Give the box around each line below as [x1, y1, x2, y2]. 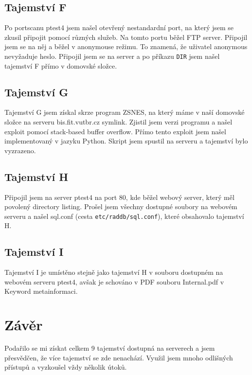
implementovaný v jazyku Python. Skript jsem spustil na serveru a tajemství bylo [4, 136, 248, 146]
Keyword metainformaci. [4, 286, 78, 296]
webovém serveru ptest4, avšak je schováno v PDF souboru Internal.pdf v [4, 276, 224, 286]
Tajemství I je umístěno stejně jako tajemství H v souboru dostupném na [4, 267, 223, 277]
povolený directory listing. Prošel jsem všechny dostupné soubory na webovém [4, 201, 237, 212]
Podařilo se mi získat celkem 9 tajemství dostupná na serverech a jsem [4, 343, 215, 353]
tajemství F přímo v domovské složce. [4, 60, 117, 71]
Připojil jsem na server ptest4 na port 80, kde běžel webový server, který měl [4, 192, 234, 202]
